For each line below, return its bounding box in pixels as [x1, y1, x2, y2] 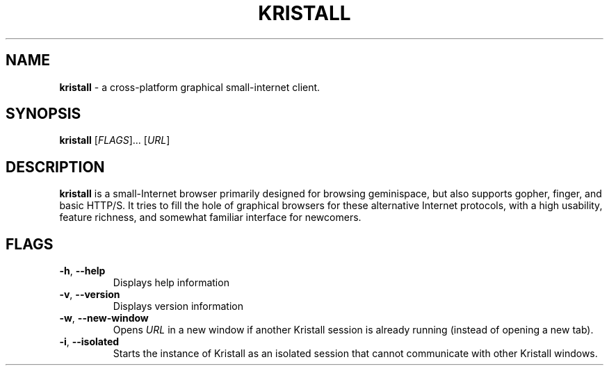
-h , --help [59, 265, 106, 277]
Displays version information [113, 300, 243, 313]
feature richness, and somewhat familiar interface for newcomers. [59, 211, 362, 224]
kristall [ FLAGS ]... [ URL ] [59, 134, 170, 147]
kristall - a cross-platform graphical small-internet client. [59, 81, 320, 93]
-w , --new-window [59, 312, 149, 324]
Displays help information [113, 277, 229, 289]
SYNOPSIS [6, 105, 81, 123]
